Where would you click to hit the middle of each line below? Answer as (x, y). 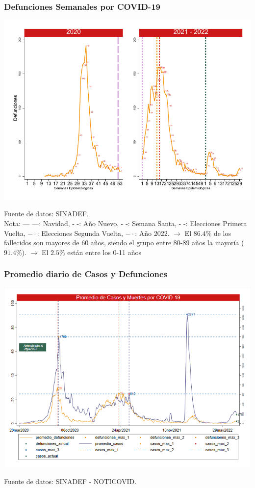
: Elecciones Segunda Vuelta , (80, 233)
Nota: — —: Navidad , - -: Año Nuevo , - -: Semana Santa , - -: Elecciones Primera (126, 223)
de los (222, 233)
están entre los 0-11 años (104, 252)
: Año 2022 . (152, 233)
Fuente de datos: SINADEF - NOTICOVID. (70, 481)
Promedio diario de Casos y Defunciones (86, 274)
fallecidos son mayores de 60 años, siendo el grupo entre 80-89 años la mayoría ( (124, 243)
